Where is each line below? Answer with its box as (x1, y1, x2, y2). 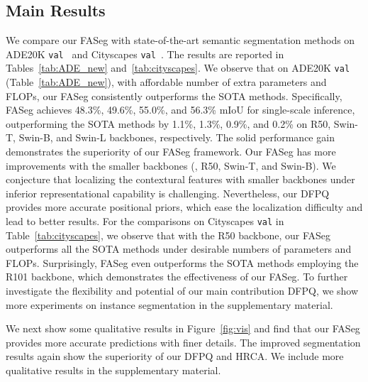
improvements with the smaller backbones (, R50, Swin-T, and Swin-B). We (6, 158, 336, 173)
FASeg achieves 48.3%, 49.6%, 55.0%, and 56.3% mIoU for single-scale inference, (6, 102, 355, 117)
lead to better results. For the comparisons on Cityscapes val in (6, 214, 284, 229)
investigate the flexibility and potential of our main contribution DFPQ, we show (6, 283, 359, 298)
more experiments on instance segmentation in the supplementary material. (6, 297, 333, 312)
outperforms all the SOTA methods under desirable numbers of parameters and (6, 241, 352, 256)
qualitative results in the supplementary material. (6, 363, 221, 378)
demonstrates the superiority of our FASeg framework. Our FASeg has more (6, 144, 336, 159)
